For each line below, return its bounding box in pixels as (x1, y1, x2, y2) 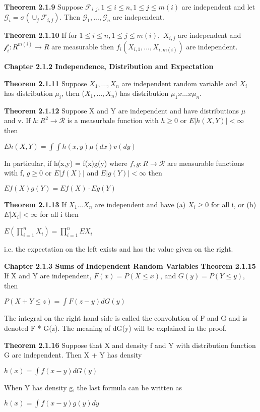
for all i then (40, 209, 79, 219)
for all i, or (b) (211, 199, 256, 209)
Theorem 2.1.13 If (4, 199, 67, 209)
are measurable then (51, 41, 114, 51)
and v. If (4, 115, 31, 126)
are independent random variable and (121, 78, 237, 88)
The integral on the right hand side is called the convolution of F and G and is (4, 313, 247, 323)
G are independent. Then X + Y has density (4, 349, 142, 360)
